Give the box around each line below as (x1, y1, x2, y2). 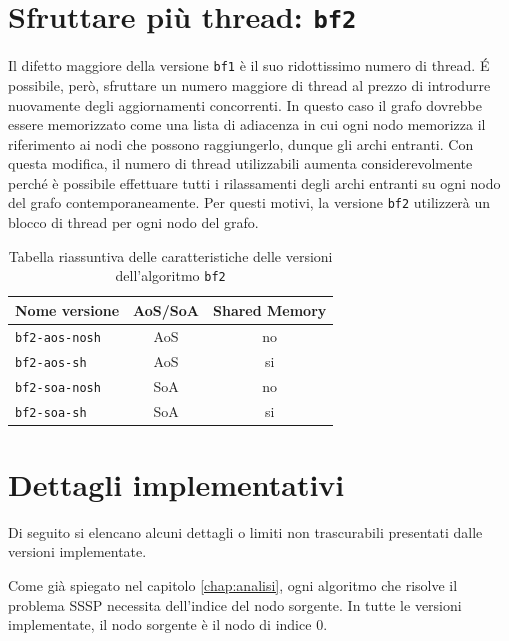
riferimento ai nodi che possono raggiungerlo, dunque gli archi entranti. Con (8, 133, 474, 154)
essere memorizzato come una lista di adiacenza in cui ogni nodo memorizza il (8, 114, 486, 135)
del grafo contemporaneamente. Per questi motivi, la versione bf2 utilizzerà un (8, 192, 491, 213)
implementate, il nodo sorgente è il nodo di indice (8, 614, 312, 635)
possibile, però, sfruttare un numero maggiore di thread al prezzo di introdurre (8, 74, 491, 95)
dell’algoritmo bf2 (115, 265, 226, 286)
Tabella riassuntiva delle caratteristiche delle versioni (8, 245, 333, 266)
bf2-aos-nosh (15, 330, 101, 345)
